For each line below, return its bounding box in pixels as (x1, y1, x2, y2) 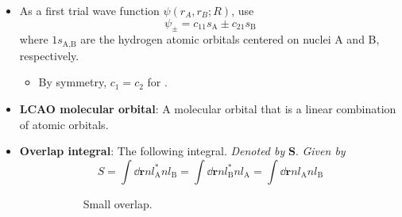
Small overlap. (83, 195, 153, 211)
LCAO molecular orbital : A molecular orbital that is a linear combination (19, 101, 396, 117)
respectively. (19, 47, 79, 63)
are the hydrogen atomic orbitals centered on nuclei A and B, (80, 31, 380, 48)
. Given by (295, 143, 346, 159)
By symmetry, (38, 74, 107, 90)
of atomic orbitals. (19, 116, 109, 132)
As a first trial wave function (19, 2, 160, 18)
